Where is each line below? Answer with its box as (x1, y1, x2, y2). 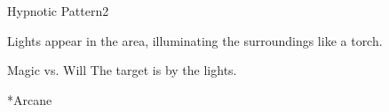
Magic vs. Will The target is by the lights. (7, 61, 237, 79)
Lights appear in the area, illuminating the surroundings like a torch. (7, 31, 383, 49)
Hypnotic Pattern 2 (7, 2, 109, 19)
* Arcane (7, 90, 52, 108)
